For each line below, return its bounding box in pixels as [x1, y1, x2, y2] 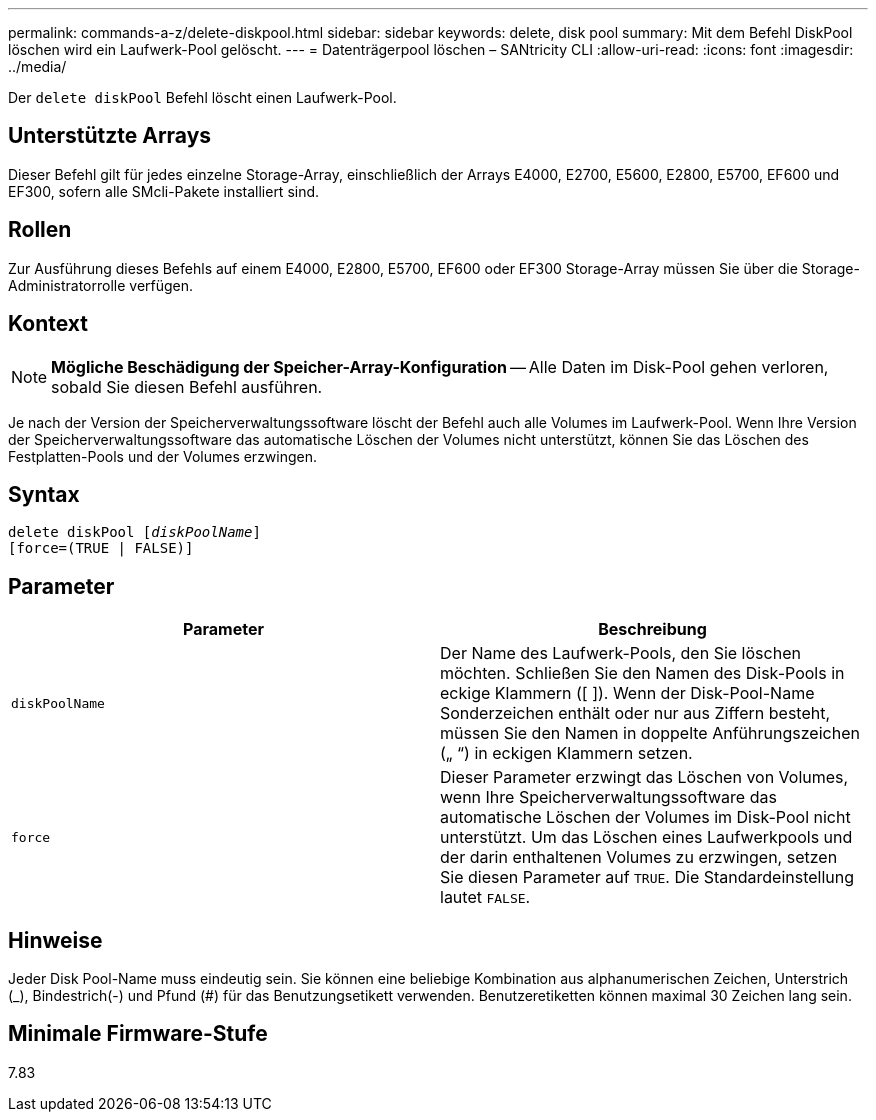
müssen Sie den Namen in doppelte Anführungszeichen [440, 723, 860, 744]
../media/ [8, 58, 67, 75]
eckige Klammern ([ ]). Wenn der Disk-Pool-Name [440, 683, 815, 704]
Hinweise [8, 927, 103, 953]
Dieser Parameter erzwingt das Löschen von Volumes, [440, 767, 849, 788]
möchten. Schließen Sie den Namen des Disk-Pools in [440, 663, 845, 684]
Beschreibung [598, 619, 707, 640]
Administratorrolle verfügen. [8, 276, 194, 294]
